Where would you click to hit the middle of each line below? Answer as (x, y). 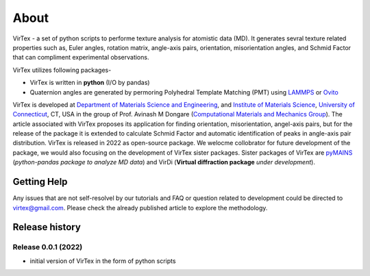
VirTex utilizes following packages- (62, 70)
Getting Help (40, 182)
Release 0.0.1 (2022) (48, 247)
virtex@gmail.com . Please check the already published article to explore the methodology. (140, 208)
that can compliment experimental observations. (81, 58)
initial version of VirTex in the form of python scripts (103, 261)
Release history (47, 227)
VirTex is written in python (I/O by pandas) (90, 83)
